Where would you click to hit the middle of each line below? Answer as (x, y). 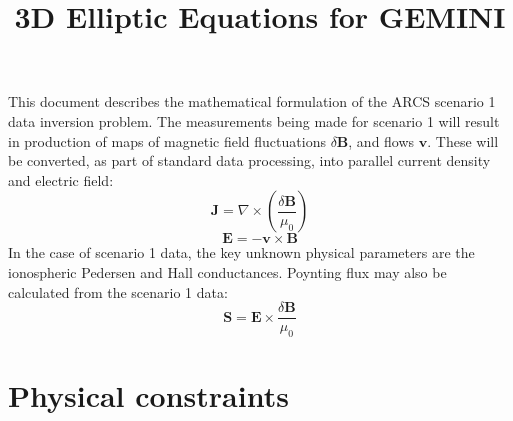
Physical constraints (148, 395)
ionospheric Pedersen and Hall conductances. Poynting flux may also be (227, 271)
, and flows (381, 140)
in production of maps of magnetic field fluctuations (167, 140)
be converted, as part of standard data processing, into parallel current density (249, 160)
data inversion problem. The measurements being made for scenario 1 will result (254, 120)
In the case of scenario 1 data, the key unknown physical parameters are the (241, 252)
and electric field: (61, 179)
